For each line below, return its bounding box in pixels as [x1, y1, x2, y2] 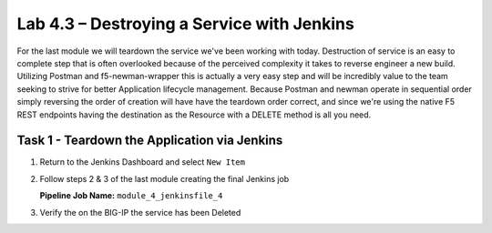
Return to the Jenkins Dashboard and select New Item [39, 157, 246, 167]
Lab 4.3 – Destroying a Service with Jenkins [16, 14, 354, 34]
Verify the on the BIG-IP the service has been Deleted [39, 207, 241, 218]
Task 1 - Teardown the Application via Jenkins [16, 133, 283, 148]
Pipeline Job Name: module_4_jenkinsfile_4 [39, 190, 223, 201]
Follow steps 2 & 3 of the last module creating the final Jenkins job [39, 173, 290, 184]
